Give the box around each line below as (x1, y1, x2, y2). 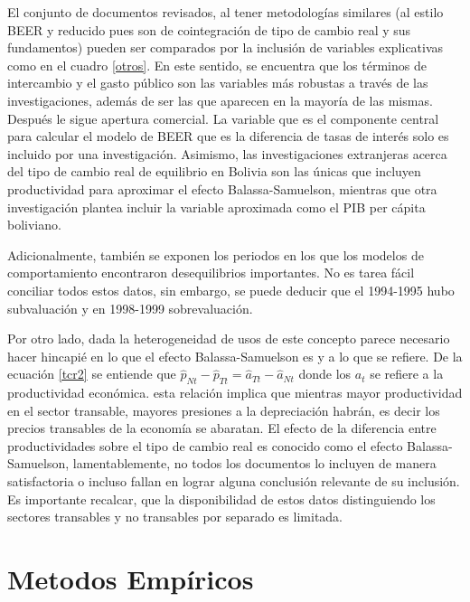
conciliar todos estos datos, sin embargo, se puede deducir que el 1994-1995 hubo (7, 280, 455, 299)
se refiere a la (370, 364, 444, 383)
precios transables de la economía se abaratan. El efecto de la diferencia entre (7, 419, 437, 437)
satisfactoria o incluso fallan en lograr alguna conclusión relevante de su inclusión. (7, 472, 460, 491)
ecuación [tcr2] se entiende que (7, 364, 176, 383)
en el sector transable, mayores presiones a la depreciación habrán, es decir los (7, 400, 440, 419)
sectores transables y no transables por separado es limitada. (7, 507, 343, 526)
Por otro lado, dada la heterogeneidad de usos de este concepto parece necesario (7, 329, 450, 348)
